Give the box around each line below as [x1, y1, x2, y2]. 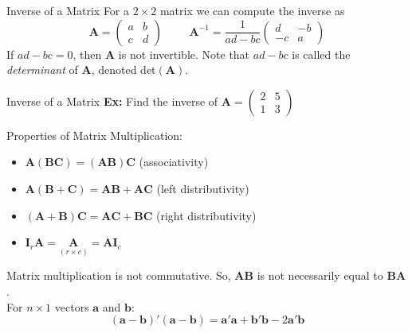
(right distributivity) [156, 207, 257, 223]
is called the [292, 45, 351, 62]
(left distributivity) [156, 180, 249, 196]
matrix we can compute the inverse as [159, 2, 345, 18]
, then [73, 45, 102, 62]
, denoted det [91, 61, 156, 78]
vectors [54, 298, 89, 315]
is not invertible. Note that [118, 45, 250, 62]
